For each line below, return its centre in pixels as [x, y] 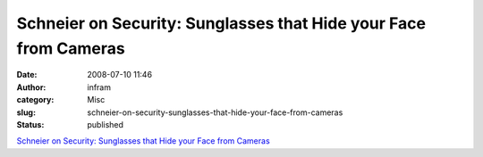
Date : [27, 75]
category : [35, 100]
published [106, 124]
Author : [31, 87]
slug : [26, 112]
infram [99, 87]
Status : [30, 124]
